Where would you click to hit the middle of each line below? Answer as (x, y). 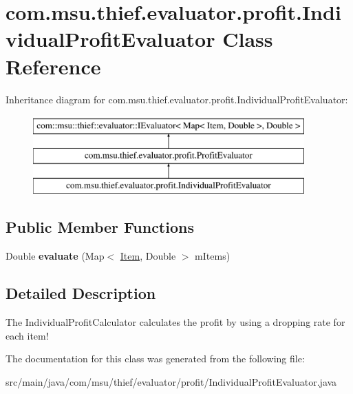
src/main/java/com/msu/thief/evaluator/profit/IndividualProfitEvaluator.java (171, 381)
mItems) (213, 256)
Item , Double (148, 256)
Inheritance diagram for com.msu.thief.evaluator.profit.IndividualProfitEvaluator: (177, 99)
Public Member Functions (100, 227)
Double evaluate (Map (55, 256)
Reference (53, 66)
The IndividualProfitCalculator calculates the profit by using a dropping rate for (175, 322)
